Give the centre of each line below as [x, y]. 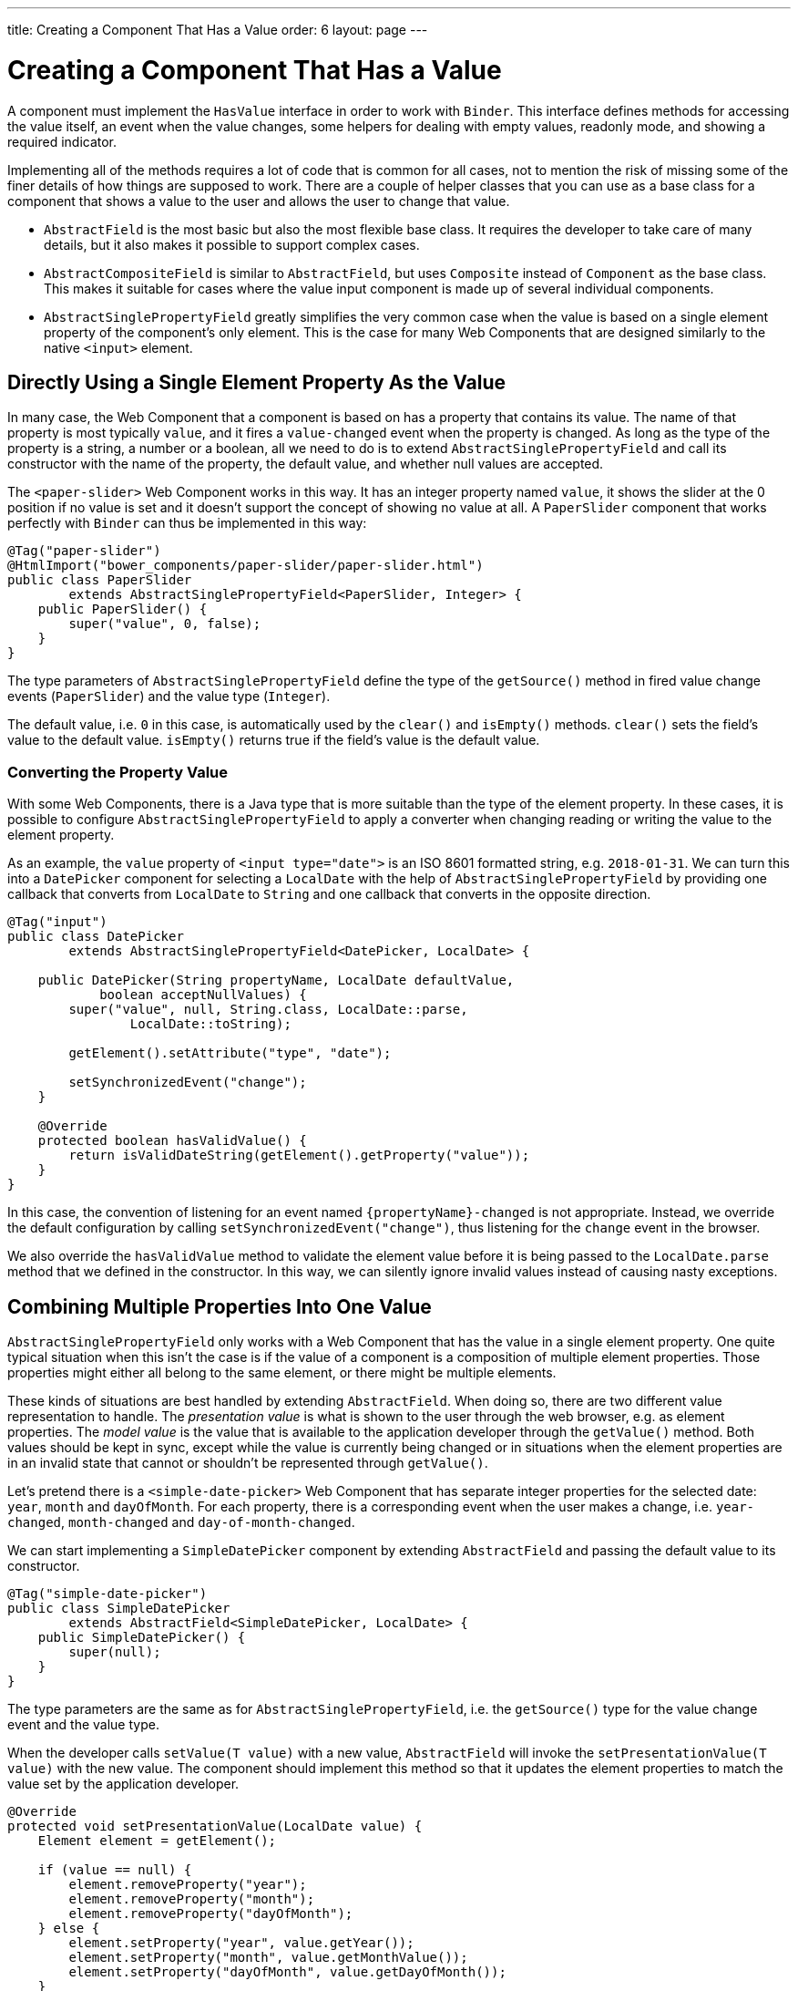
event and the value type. [83, 1724]
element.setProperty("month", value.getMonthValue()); [268, 1957]
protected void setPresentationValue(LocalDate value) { [215, 1826]
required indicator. [62, 141]
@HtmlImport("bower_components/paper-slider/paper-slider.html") [246, 566]
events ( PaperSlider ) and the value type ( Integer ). [169, 696]
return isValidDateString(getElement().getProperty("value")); [299, 1155]
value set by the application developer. [123, 1783]
